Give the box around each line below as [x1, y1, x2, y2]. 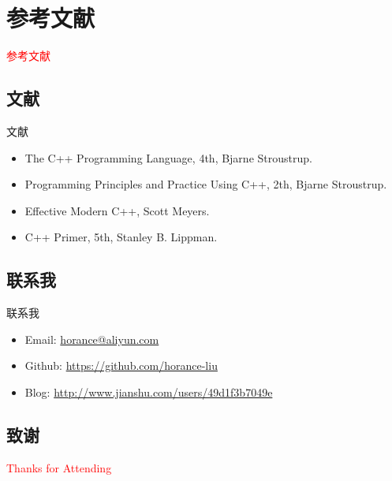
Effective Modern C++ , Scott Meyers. [24, 202, 210, 218]
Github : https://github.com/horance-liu [24, 357, 218, 374]
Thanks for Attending [6, 459, 112, 475]
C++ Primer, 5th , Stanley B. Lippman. [24, 229, 218, 245]
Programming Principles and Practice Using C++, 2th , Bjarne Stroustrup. [24, 176, 387, 192]
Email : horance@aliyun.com [24, 330, 159, 347]
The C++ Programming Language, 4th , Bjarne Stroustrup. [24, 149, 312, 166]
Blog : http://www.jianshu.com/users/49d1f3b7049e [24, 383, 273, 400]
